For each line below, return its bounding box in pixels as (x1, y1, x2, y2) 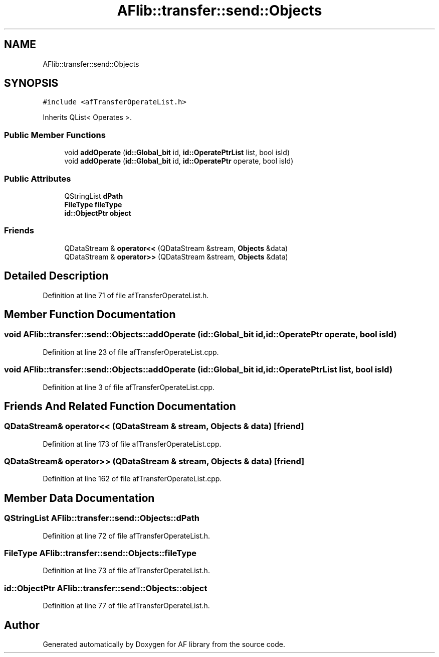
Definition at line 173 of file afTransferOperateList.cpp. (43, 439, 222, 448)
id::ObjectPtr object (64, 208, 131, 217)
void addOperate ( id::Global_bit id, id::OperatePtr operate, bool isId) (64, 157, 294, 166)
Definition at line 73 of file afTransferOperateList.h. (43, 566, 210, 575)
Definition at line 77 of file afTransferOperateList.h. (43, 601, 210, 610)
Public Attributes (4, 173, 71, 184)
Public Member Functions (4, 129, 106, 140)
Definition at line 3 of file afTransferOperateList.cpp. (43, 382, 215, 391)
